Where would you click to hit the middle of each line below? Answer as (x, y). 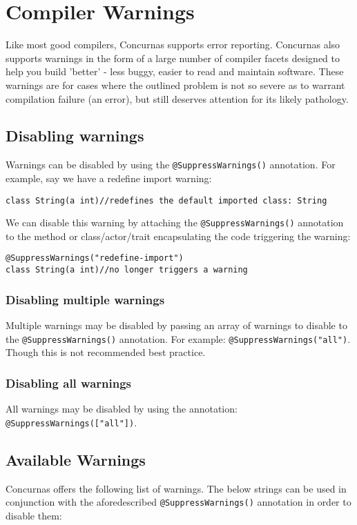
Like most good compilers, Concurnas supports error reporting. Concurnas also (173, 44)
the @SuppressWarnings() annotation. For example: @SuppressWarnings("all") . (178, 338)
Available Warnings (76, 459)
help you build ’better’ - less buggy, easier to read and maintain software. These (175, 71)
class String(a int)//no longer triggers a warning (127, 270)
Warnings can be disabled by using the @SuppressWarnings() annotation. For (171, 165)
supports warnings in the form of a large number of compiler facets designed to (173, 58)
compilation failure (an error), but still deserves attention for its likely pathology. (177, 98)
